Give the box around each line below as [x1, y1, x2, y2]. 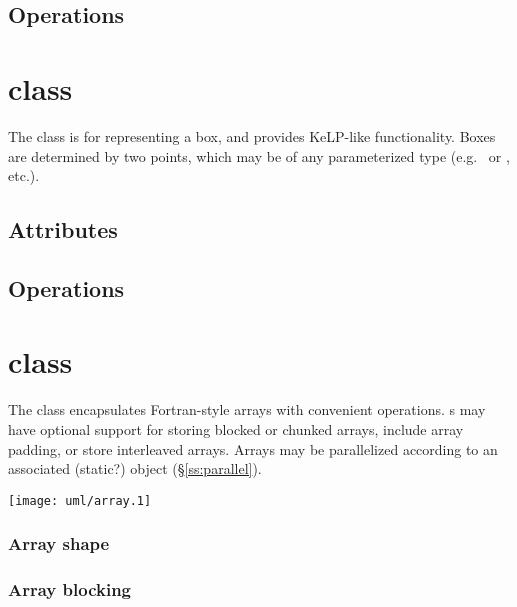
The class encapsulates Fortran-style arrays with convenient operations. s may [8, 399, 486, 420]
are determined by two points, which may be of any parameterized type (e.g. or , [8, 145, 510, 166]
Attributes [8, 214, 118, 245]
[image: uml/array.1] [8, 493, 152, 508]
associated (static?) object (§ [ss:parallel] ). [8, 458, 262, 479]
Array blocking [8, 577, 131, 602]
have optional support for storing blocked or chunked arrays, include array [8, 418, 464, 439]
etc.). [8, 165, 40, 186]
